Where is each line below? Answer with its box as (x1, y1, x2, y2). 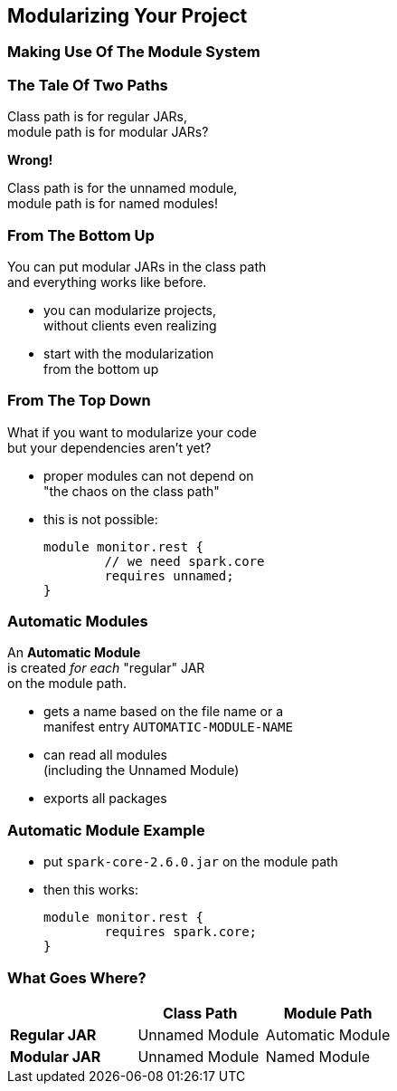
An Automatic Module (7, 645, 141, 661)
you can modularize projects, (43, 301, 217, 318)
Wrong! (7, 152, 53, 168)
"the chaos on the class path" (43, 483, 220, 499)
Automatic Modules (7, 612, 148, 631)
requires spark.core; (104, 924, 258, 940)
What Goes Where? (7, 968, 147, 987)
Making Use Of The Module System (7, 43, 260, 62)
